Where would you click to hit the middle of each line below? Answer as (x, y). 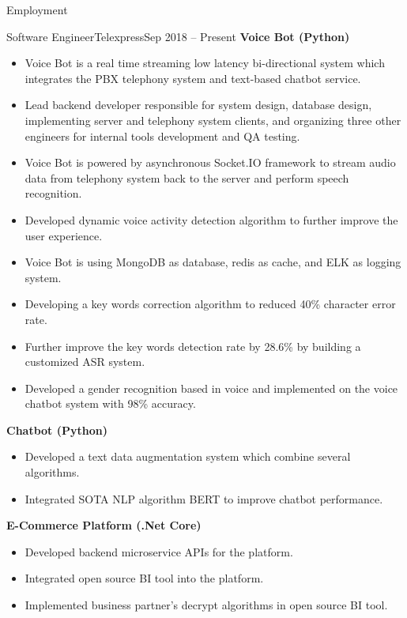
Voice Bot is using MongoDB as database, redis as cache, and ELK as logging (213, 262)
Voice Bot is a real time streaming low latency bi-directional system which (205, 63)
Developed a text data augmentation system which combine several (188, 456)
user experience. (64, 235)
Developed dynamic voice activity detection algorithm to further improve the (211, 219)
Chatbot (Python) (57, 430)
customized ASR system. (85, 362)
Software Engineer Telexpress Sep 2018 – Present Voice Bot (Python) (178, 36)
